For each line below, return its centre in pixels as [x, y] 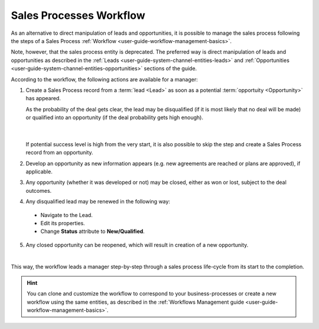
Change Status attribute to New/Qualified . [92, 231]
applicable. [39, 172]
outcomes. [39, 190]
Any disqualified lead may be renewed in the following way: [98, 202]
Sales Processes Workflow [78, 15]
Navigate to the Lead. [66, 215]
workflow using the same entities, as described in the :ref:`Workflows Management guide [136, 302]
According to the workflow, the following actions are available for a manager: [104, 79]
